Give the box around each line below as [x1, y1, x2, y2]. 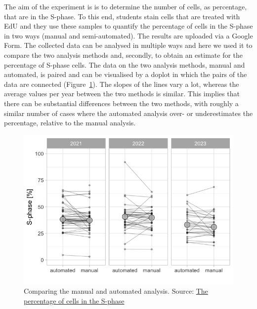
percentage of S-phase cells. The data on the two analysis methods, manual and [4, 59, 245, 70]
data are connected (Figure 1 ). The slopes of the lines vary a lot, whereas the [4, 78, 239, 89]
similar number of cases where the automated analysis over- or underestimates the [4, 108, 253, 118]
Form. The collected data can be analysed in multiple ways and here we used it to [4, 40, 253, 50]
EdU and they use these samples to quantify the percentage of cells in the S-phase [4, 21, 253, 31]
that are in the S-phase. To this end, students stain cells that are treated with [4, 11, 240, 21]
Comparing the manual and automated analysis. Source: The [24, 286, 208, 296]
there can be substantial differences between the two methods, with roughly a [4, 98, 239, 108]
